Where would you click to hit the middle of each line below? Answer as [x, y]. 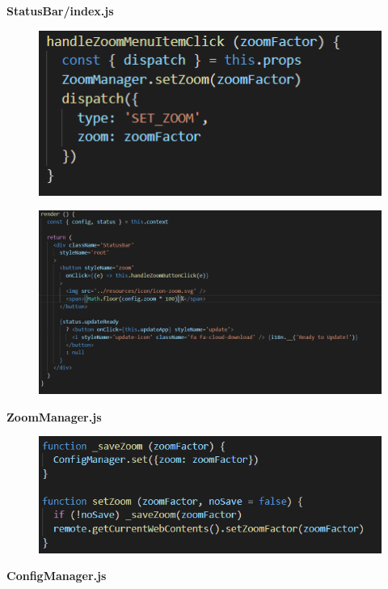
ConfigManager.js [57, 576]
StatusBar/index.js [60, 11]
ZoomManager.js [54, 416]
